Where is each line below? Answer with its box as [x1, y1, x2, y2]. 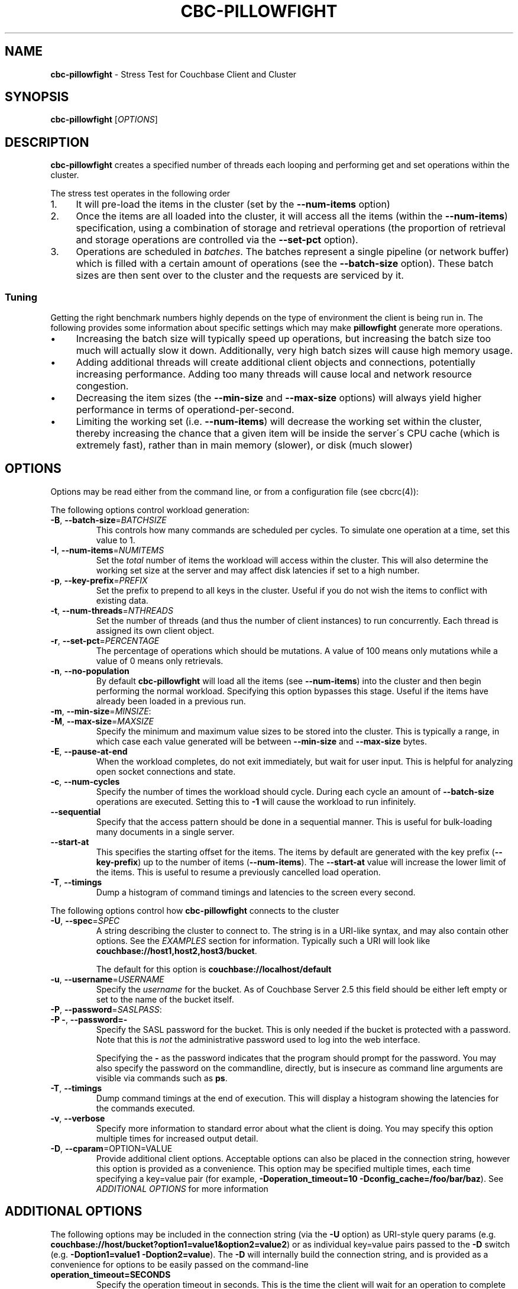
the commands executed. [96, 1103, 195, 1113]
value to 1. [96, 534, 135, 545]
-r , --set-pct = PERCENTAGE [50, 635, 160, 646]
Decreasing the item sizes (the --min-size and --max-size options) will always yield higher [76, 392, 482, 404]
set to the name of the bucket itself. [96, 994, 234, 1004]
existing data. [96, 595, 148, 605]
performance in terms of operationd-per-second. [76, 404, 294, 416]
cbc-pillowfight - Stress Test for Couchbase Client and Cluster [50, 69, 297, 79]
